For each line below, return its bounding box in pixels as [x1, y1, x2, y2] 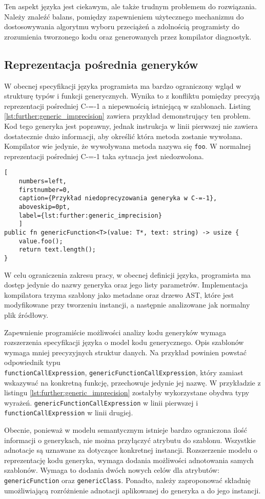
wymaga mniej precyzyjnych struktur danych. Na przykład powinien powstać [4, 347, 247, 357]
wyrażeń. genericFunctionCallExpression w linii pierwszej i [4, 397, 198, 408]
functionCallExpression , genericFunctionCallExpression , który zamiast [4, 367, 243, 377]
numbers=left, [18, 178, 67, 185]
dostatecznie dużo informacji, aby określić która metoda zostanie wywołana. [4, 130, 243, 141]
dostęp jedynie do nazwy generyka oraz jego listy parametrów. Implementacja [4, 279, 248, 290]
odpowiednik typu [4, 357, 60, 368]
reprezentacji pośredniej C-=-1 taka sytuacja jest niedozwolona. [4, 150, 204, 161]
